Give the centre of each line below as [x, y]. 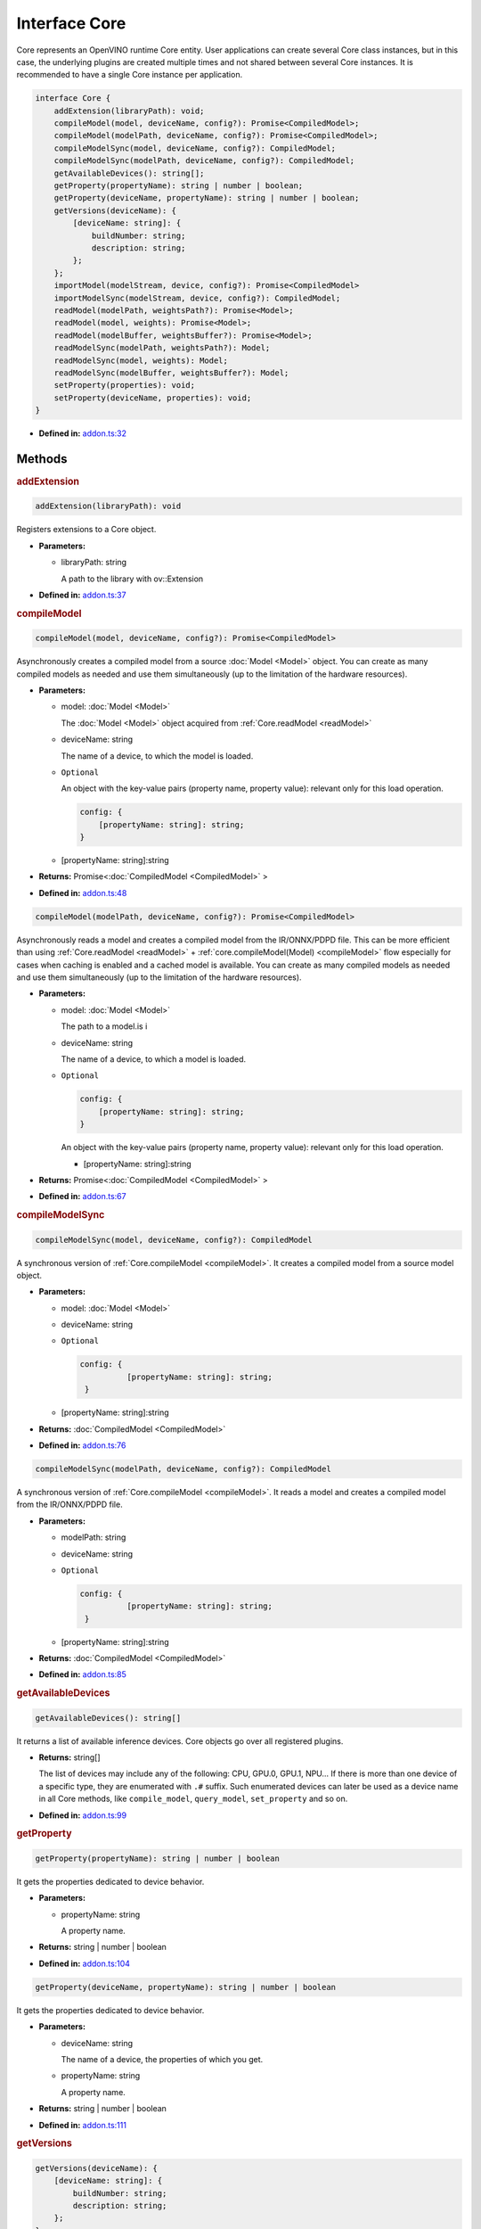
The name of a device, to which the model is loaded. [157, 756]
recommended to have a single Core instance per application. [130, 75]
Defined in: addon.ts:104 [85, 1963]
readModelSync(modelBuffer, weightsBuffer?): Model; [171, 373]
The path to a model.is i [104, 1026]
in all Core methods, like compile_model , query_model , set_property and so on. [193, 1799]
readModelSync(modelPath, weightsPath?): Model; [162, 348]
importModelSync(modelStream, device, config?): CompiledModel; [197, 298]
